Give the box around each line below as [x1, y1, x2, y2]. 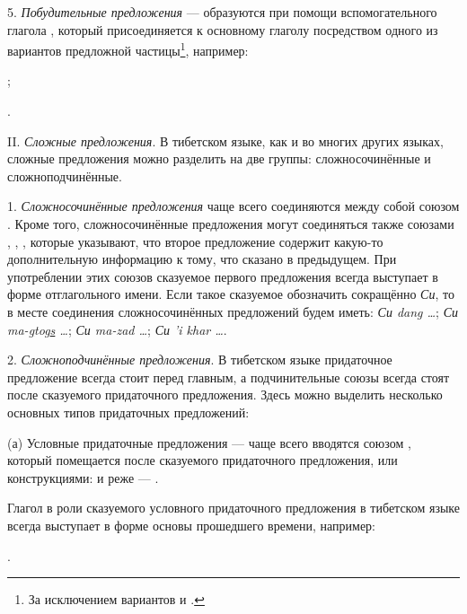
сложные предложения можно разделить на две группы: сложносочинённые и [7, 149, 431, 168]
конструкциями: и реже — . [7, 468, 159, 487]
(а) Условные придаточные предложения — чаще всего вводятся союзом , [7, 433, 411, 452]
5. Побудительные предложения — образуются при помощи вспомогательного [7, 3, 437, 21]
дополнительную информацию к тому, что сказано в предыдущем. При [7, 250, 397, 268]
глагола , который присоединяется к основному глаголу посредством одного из [7, 20, 438, 39]
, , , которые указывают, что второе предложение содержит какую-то [7, 232, 383, 250]
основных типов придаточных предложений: [7, 402, 250, 421]
